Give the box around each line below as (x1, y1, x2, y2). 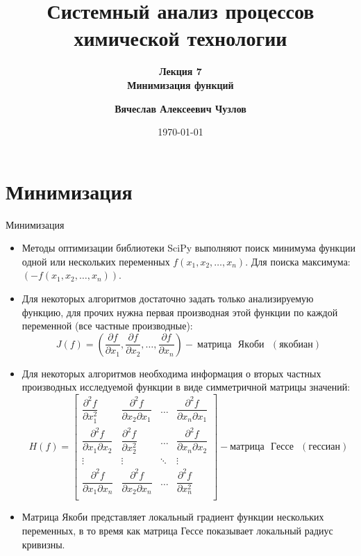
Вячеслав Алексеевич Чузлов (115, 101, 246, 115)
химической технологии (74, 24, 287, 52)
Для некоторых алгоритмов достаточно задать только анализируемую (22, 291, 314, 305)
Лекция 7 (159, 64, 202, 79)
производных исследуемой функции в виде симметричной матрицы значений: (22, 379, 351, 394)
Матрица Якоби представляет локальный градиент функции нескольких (22, 509, 324, 524)
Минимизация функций (127, 77, 234, 92)
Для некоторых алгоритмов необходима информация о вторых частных (22, 366, 321, 380)
